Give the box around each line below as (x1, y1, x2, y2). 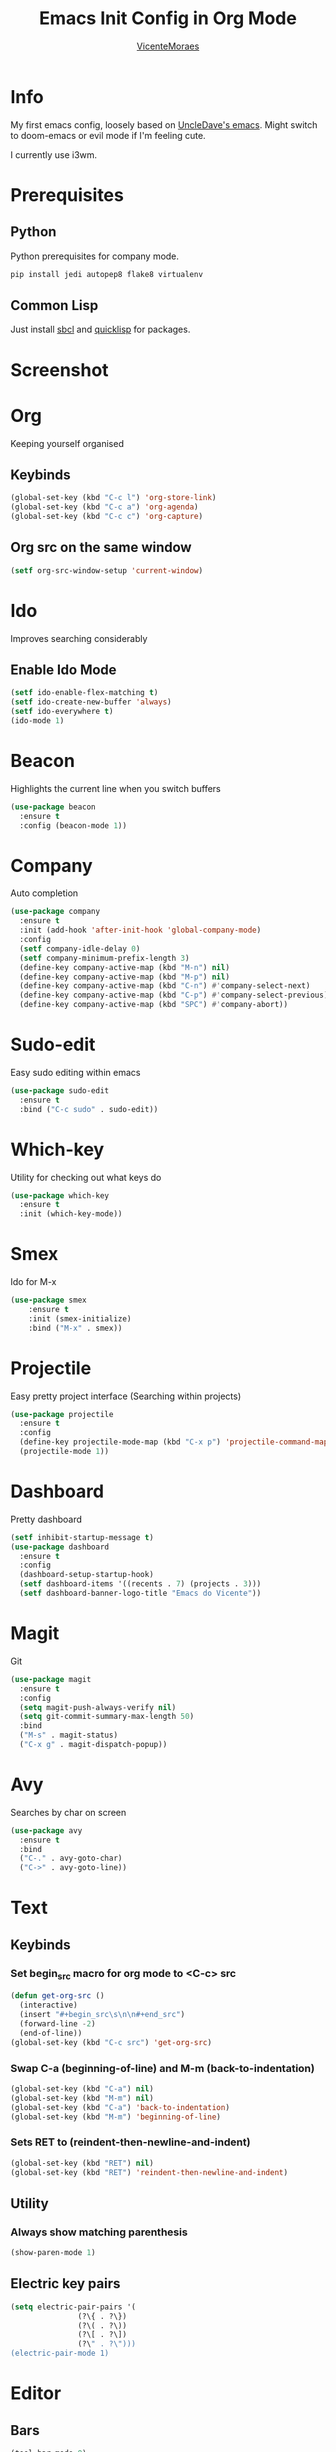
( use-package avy (10, 1825, 83, 1836)
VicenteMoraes (136, 40, 200, 52)
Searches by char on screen (10, 1806, 127, 1818)
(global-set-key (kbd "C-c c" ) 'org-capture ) (10, 512, 203, 522)
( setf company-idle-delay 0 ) (19, 943, 141, 954)
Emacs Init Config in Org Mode (39, 7, 297, 30)
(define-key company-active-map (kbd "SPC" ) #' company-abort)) (19, 1000, 288, 1010)
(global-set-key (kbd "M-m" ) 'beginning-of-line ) (10, 2112, 222, 2122)
